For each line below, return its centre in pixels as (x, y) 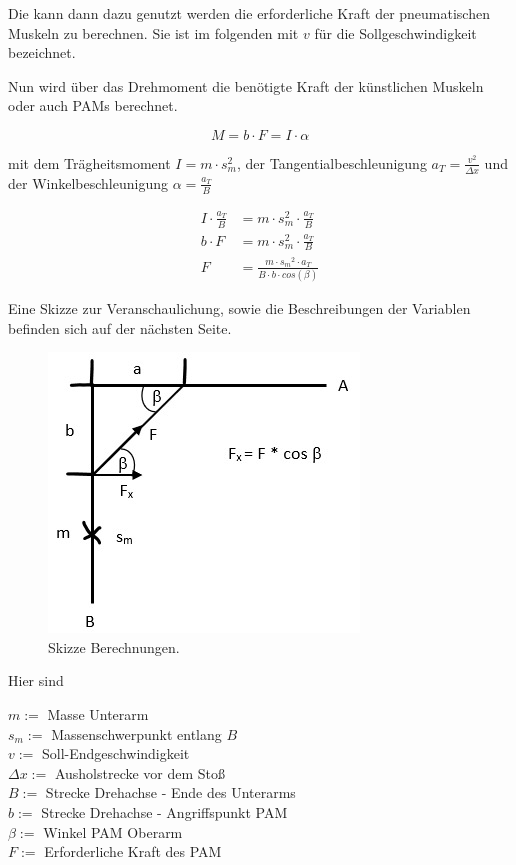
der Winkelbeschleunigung (88, 182)
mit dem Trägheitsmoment (89, 162)
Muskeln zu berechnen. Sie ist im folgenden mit (153, 32)
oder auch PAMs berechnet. (93, 105)
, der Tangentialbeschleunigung (331, 162)
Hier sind (36, 680)
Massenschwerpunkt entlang (136, 733)
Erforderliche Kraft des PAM (133, 851)
